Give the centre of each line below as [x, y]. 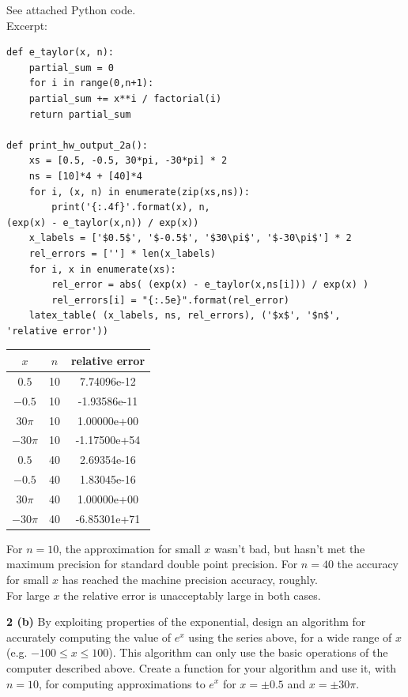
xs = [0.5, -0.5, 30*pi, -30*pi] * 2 [128, 161]
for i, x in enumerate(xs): [102, 269]
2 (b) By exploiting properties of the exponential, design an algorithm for [186, 622]
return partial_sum [80, 114]
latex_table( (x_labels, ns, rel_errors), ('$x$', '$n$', [185, 316]
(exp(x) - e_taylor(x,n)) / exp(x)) [103, 222]
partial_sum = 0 [72, 68]
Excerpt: [27, 25]
